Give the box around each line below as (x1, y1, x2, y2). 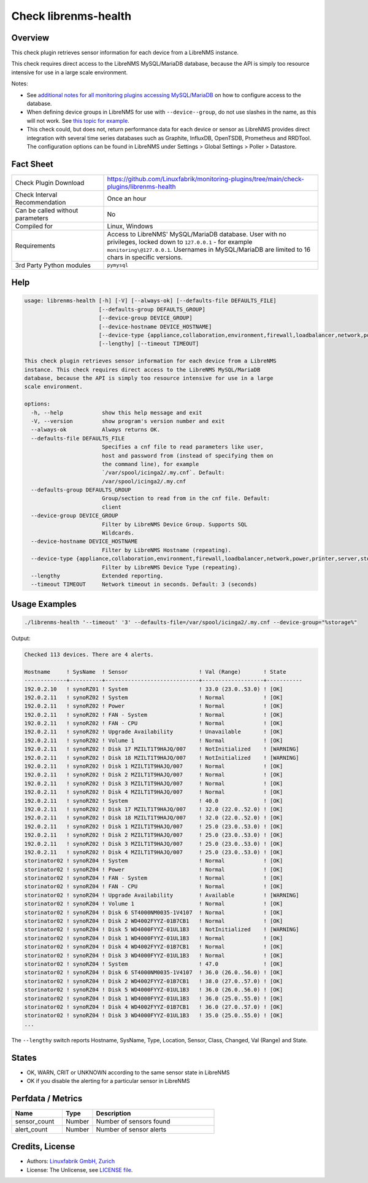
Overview (11, 33, 50, 43)
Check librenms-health (11, 9, 132, 23)
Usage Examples (11, 599, 77, 609)
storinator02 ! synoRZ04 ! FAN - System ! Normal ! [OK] (24, 875, 283, 881)
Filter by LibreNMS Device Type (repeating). (101, 564, 242, 571)
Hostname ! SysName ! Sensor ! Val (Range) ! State (24, 668, 286, 675)
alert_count (15, 1125, 48, 1133)
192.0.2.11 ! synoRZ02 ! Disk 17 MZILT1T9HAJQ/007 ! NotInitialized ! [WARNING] (24, 746, 300, 752)
